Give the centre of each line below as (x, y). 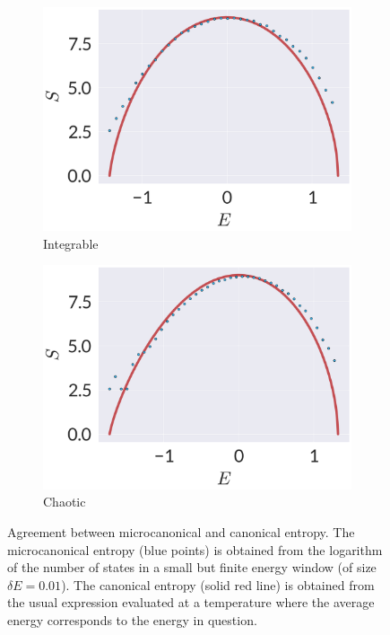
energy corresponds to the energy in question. (132, 619)
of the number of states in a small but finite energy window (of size (192, 567)
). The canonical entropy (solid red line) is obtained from (218, 584)
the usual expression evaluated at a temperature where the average (191, 602)
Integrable (71, 243)
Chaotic (65, 502)
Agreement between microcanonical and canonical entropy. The (181, 531)
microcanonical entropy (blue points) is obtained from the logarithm (195, 549)
